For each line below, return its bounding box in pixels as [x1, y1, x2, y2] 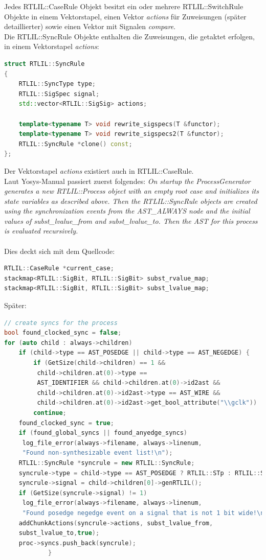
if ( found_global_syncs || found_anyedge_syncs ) [18, 429, 188, 437]
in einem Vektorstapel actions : [4, 41, 99, 52]
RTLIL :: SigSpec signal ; [18, 90, 100, 98]
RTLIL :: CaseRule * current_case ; [4, 265, 114, 272]
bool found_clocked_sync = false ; [4, 329, 122, 337]
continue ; [33, 409, 66, 416]
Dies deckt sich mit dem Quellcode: [4, 245, 115, 256]
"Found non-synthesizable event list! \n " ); [22, 449, 173, 457]
